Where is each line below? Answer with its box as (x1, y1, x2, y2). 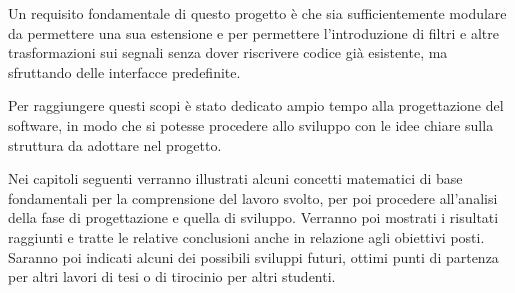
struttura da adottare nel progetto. (8, 134, 222, 155)
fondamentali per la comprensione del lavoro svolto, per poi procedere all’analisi (8, 187, 498, 208)
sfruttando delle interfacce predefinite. (8, 61, 241, 82)
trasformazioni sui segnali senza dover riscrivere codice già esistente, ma (8, 42, 448, 63)
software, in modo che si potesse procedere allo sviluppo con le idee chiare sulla (8, 114, 494, 135)
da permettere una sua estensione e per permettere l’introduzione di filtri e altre (8, 22, 499, 43)
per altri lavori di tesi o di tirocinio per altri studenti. (8, 266, 336, 287)
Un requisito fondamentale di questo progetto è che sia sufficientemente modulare (8, 3, 507, 23)
